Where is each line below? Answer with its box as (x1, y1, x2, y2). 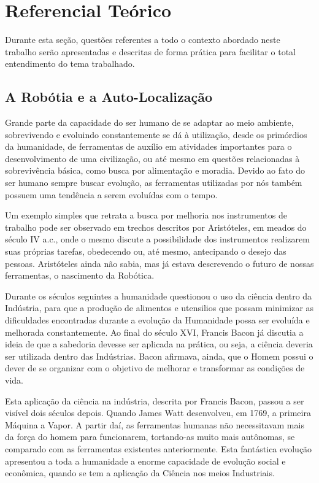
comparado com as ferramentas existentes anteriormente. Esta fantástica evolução (5, 442, 312, 455)
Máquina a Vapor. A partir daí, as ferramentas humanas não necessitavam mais (5, 418, 304, 431)
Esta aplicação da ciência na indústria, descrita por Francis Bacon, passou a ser (5, 394, 304, 407)
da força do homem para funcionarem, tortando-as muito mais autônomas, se (5, 430, 295, 443)
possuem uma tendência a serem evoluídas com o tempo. (5, 188, 218, 201)
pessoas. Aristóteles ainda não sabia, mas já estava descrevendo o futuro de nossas (5, 257, 314, 269)
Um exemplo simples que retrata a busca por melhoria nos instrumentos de (5, 209, 287, 222)
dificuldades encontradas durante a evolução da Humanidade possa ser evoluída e (5, 314, 310, 327)
